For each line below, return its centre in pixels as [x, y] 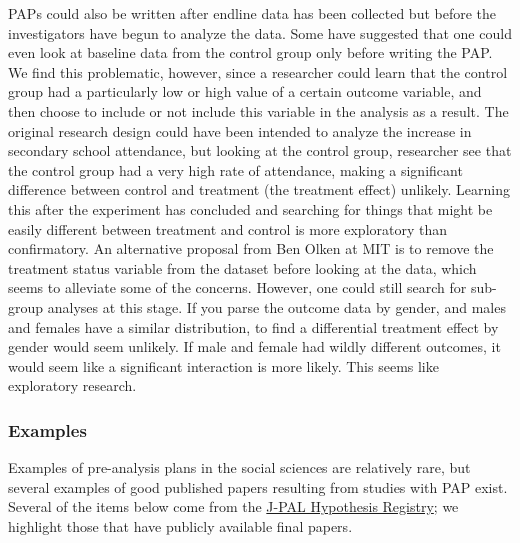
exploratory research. [72, 385]
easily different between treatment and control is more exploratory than [228, 228]
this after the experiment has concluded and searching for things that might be [250, 208]
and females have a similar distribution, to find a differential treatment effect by [253, 326]
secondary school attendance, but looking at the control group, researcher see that [260, 150]
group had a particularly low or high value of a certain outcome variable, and [245, 91]
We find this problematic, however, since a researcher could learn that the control [258, 71]
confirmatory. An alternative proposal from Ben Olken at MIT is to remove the [251, 248]
